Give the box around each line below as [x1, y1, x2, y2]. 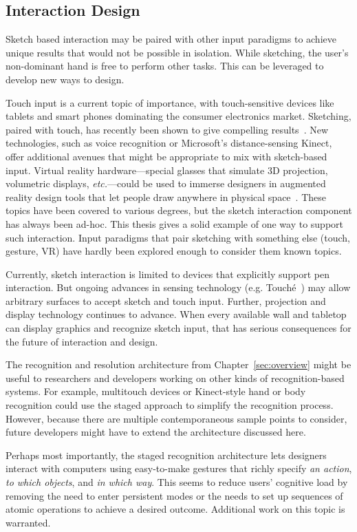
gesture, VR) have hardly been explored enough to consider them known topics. [6, 244, 342, 258]
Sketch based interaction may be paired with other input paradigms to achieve [6, 32, 336, 46]
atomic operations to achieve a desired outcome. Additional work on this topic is [6, 502, 345, 516]
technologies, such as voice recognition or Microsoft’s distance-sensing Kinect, [6, 136, 332, 150]
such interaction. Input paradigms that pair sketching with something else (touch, [6, 230, 351, 244]
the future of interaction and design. [6, 334, 158, 348]
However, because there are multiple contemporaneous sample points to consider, [6, 411, 347, 425]
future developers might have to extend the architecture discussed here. [6, 425, 306, 439]
